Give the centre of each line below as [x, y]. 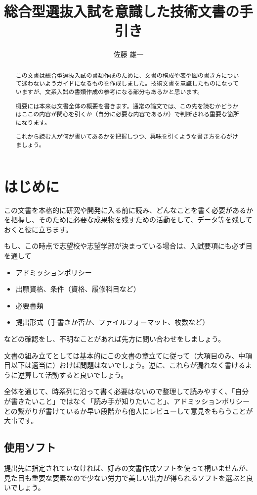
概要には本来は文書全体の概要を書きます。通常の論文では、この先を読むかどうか [127, 106]
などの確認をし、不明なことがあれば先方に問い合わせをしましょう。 [115, 339]
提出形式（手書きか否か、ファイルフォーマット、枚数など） [112, 322]
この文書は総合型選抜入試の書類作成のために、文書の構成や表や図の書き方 [118, 75]
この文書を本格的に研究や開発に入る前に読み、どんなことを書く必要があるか [128, 210]
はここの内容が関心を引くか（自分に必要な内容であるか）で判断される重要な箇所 [127, 114]
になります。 [33, 122]
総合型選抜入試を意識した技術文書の [122, 11]
